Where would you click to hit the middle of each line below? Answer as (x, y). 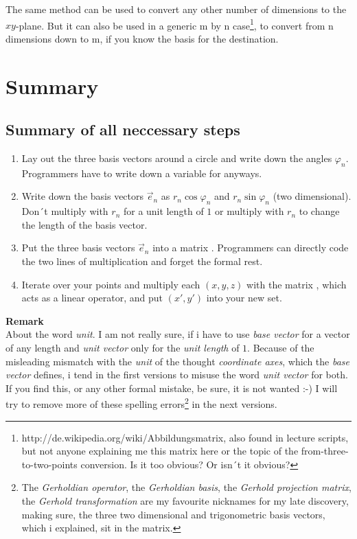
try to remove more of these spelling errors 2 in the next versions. (141, 403)
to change (319, 211)
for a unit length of (163, 211)
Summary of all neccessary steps (123, 129)
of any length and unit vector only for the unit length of (123, 347)
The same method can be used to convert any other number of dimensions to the (176, 9)
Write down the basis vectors (83, 196)
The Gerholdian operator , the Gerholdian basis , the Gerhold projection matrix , (186, 487)
